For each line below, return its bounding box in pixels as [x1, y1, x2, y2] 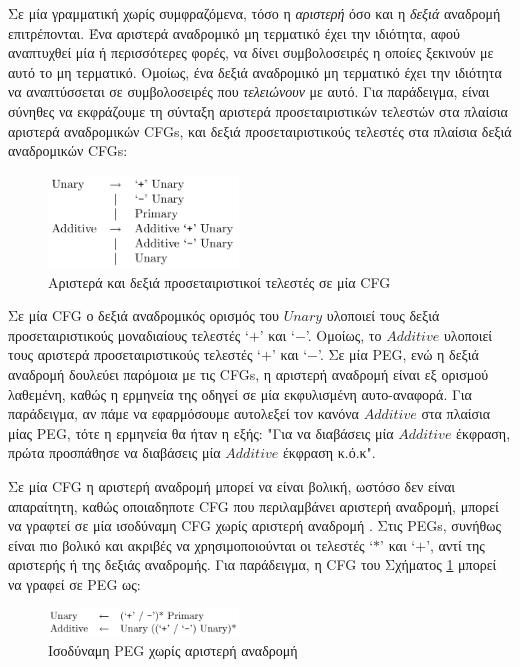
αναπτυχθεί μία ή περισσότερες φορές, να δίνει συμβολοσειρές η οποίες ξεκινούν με [8, 42, 494, 63]
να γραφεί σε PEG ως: [8, 573, 141, 594]
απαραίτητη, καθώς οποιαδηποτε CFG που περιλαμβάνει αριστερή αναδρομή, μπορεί [8, 495, 499, 516]
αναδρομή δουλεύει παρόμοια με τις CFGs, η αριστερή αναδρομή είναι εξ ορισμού [8, 363, 489, 384]
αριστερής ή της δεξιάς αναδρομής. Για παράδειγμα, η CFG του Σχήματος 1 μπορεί [8, 554, 497, 575]
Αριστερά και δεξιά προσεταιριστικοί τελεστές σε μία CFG [48, 271, 391, 292]
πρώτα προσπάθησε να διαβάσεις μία [8, 442, 221, 463]
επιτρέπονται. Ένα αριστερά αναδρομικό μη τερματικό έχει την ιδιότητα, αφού [8, 22, 461, 43]
